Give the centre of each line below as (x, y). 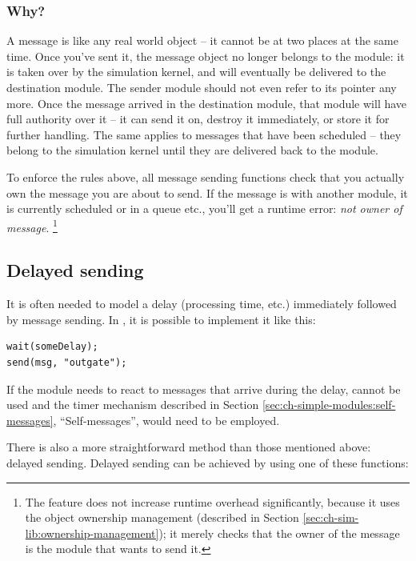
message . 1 (32, 226)
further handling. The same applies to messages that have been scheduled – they (204, 134)
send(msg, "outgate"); (67, 362)
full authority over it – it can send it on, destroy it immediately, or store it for (198, 119)
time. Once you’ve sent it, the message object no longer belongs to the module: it (206, 56)
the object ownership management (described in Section (162, 517)
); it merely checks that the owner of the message (279, 533)
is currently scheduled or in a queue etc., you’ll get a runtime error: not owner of (204, 208)
